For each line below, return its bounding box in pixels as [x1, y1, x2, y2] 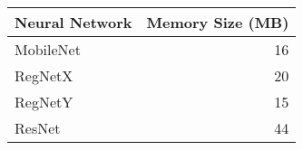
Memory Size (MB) [146, 12, 289, 33]
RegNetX [15, 65, 73, 86]
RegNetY [15, 91, 73, 112]
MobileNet [15, 39, 81, 60]
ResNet [15, 117, 61, 138]
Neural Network [15, 12, 132, 33]
